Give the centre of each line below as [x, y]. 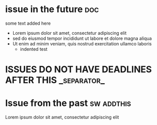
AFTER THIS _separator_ [55, 80]
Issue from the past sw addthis [68, 103]
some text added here [28, 23]
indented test [34, 49]
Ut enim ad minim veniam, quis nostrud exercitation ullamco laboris [82, 43]
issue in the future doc [52, 9]
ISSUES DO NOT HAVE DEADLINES [78, 70]
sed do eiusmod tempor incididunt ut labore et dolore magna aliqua [82, 38]
